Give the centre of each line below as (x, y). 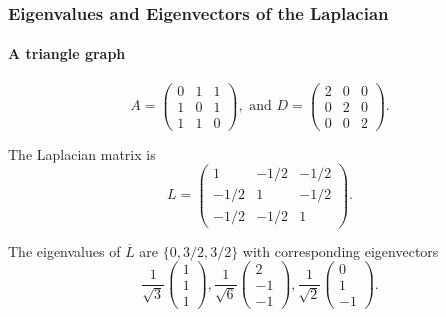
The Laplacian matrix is (82, 153)
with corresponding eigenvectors (340, 250)
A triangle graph (67, 53)
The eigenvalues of (64, 250)
